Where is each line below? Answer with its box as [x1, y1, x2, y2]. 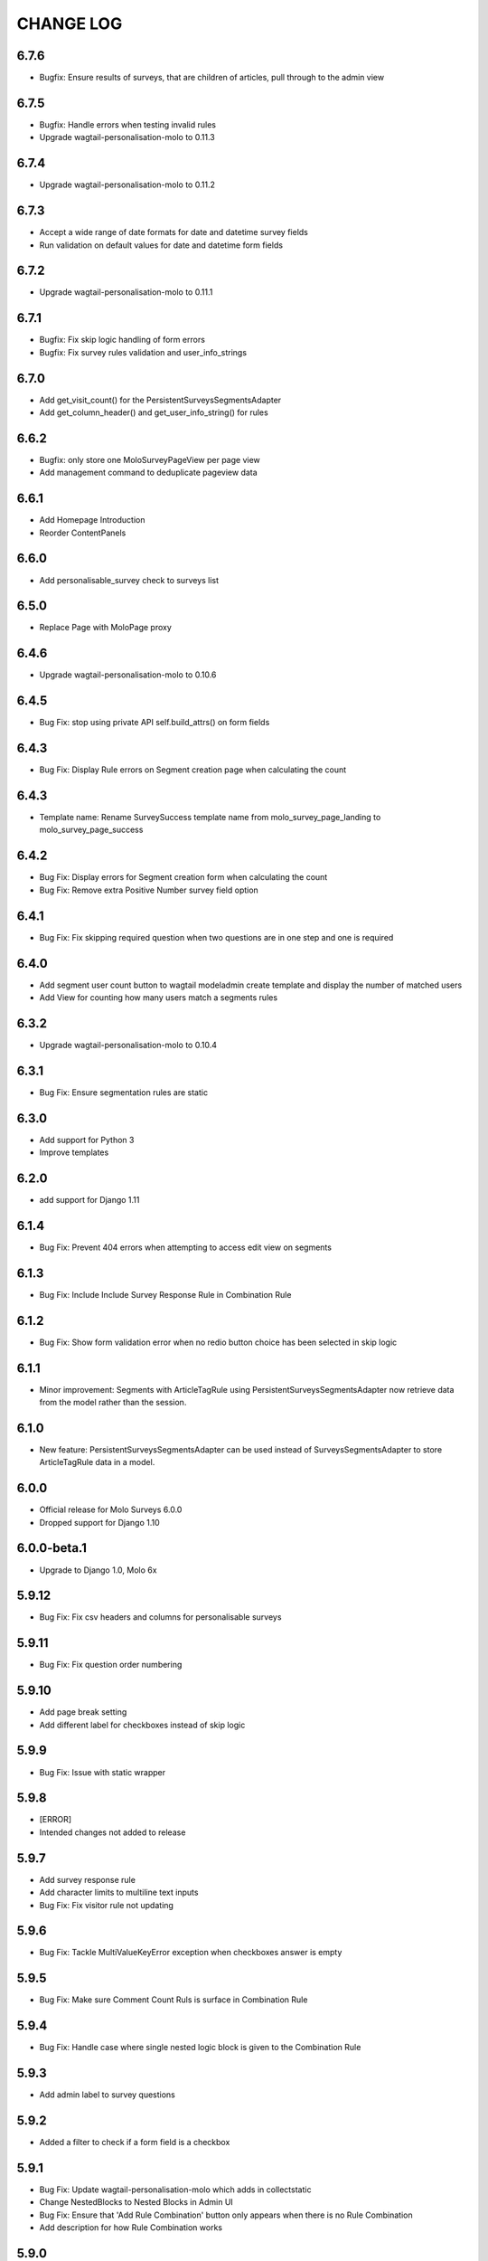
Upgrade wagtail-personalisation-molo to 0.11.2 [39, 179, 216, 190]
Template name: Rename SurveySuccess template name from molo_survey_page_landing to [39, 812, 381, 823]
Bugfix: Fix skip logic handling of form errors [39, 335, 205, 345]
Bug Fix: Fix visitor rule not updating [39, 1899, 174, 1910]
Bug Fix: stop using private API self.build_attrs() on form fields [39, 717, 270, 728]
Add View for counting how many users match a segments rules [39, 991, 278, 1003]
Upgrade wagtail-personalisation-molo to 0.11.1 [39, 287, 213, 298]
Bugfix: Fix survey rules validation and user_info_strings [39, 346, 248, 357]
